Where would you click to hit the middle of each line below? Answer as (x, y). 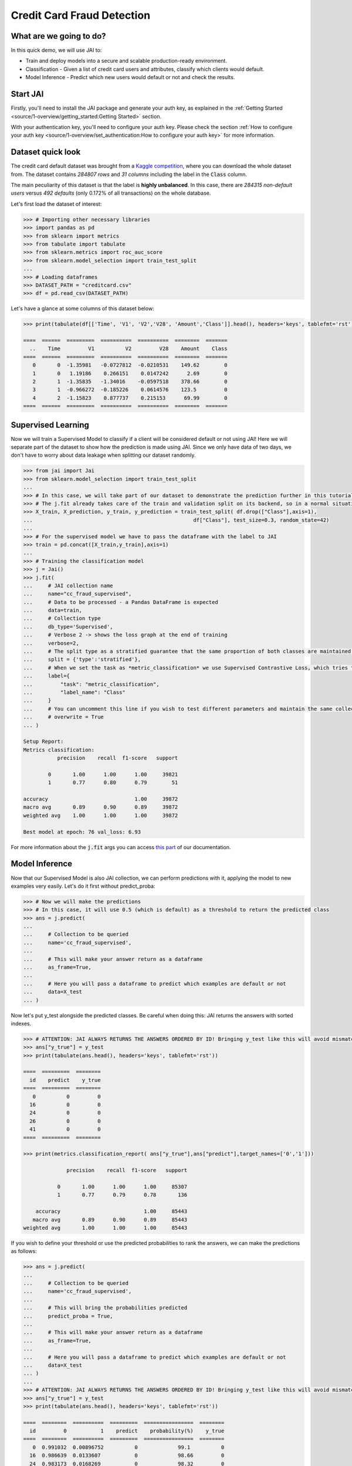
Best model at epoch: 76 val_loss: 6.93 (82, 832)
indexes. (21, 1023)
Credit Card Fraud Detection (81, 15)
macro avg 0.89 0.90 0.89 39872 (101, 807)
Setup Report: (43, 742)
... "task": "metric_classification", (91, 684)
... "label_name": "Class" (74, 692)
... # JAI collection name (68, 586)
